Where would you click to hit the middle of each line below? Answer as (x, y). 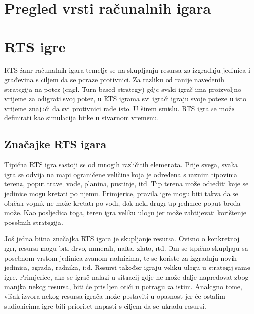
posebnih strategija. (34, 222)
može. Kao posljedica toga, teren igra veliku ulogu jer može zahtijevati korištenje (125, 213)
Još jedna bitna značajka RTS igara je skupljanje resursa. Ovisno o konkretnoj (122, 238)
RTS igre (35, 46)
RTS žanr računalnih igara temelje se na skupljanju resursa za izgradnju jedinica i (127, 70)
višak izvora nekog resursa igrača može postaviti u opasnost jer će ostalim (115, 296)
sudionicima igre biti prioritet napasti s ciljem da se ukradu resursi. (105, 305)
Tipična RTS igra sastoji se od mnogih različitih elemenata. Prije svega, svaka (121, 165)
